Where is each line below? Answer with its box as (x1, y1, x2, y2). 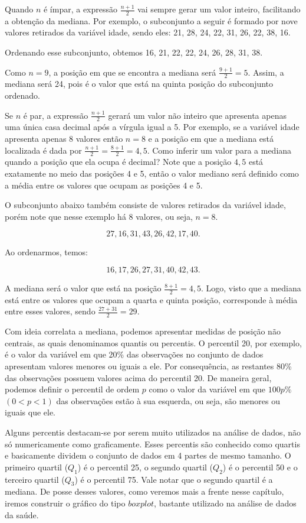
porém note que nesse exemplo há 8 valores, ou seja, (5, 210, 193, 222)
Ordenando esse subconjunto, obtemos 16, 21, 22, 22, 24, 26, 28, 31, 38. (5, 46, 263, 59)
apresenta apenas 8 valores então (5, 132, 123, 145)
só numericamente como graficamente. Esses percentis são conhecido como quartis (5, 437, 300, 450)
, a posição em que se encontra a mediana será (48, 66, 216, 78)
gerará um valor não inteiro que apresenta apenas (108, 109, 287, 121)
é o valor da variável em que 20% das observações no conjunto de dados (5, 348, 264, 360)
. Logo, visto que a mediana (200, 282, 301, 294)
